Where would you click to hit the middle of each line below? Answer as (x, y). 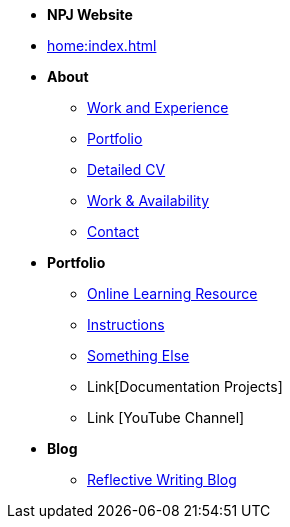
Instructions (126, 324)
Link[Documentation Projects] (185, 386)
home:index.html (102, 45)
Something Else (138, 355)
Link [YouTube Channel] (166, 417)
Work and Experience (158, 107)
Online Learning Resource (172, 293)
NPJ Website (90, 14)
